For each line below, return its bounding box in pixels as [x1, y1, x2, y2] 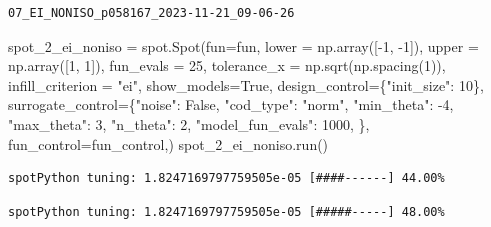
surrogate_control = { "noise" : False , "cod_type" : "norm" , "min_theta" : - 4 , [8, 94, 454, 115]
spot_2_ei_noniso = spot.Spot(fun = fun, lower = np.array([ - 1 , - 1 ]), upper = [8, 35, 479, 56]
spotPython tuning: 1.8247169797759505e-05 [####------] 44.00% [8, 171, 445, 186]
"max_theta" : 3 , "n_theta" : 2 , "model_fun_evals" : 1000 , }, [8, 113, 370, 134]
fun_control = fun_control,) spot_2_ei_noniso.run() [8, 133, 329, 154]
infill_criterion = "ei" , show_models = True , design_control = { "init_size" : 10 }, [8, 74, 484, 95]
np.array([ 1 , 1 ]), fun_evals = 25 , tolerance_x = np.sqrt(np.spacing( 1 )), [8, 55, 446, 76]
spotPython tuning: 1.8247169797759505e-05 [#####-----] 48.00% [8, 204, 445, 219]
